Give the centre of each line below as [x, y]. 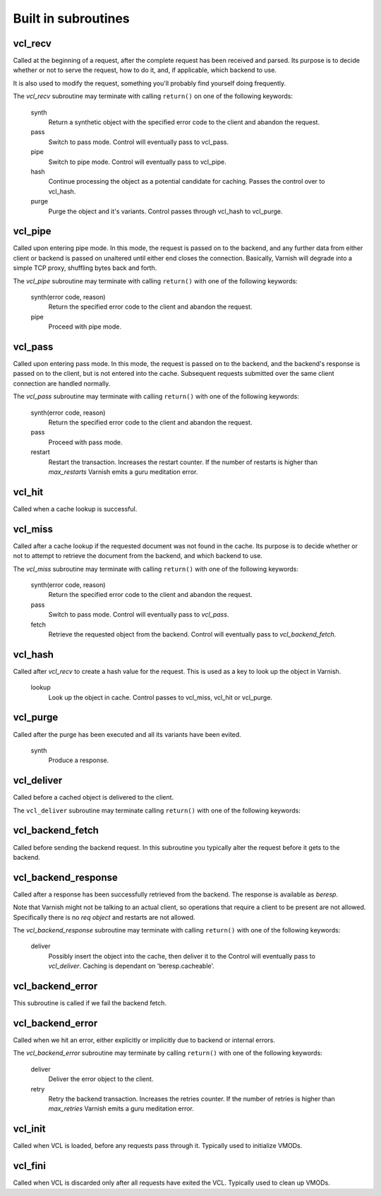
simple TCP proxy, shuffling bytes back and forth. [85, 268]
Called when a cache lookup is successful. [75, 509]
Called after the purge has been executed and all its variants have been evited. [127, 734]
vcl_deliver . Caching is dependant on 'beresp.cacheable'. [132, 966]
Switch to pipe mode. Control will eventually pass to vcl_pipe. [137, 162]
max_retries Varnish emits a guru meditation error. [121, 1108]
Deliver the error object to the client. [101, 1079]
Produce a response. [79, 760]
